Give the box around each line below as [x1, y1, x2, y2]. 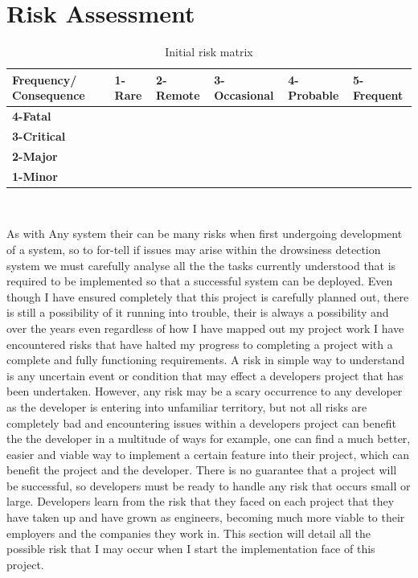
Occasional [214, 87, 274, 104]
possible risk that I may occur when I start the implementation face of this [6, 540, 375, 557]
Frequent [352, 87, 404, 104]
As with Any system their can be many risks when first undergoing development [6, 225, 403, 242]
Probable [288, 87, 339, 104]
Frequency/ [12, 71, 77, 88]
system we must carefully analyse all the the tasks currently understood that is [6, 256, 396, 273]
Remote [156, 87, 200, 104]
